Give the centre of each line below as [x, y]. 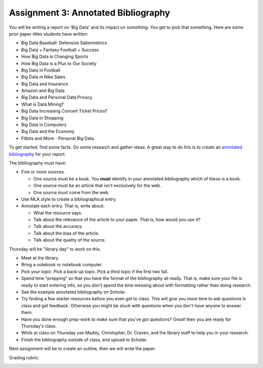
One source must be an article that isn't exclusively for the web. [97, 185]
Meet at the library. [40, 258]
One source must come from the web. [71, 192]
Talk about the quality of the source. [70, 240]
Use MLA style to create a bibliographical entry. [69, 199]
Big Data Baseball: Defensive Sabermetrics [64, 43]
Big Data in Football [41, 70]
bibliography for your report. [38, 154]
